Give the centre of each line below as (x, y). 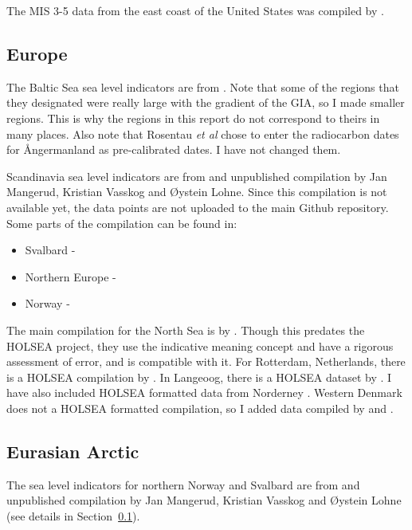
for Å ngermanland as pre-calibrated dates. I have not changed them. (174, 149)
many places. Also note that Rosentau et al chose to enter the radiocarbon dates (203, 133)
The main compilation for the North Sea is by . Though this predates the (186, 330)
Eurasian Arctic (73, 451)
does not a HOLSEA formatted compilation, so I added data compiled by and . (200, 408)
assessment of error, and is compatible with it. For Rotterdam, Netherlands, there (206, 361)
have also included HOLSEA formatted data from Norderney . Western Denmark (204, 393)
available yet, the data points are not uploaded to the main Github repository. (198, 207)
